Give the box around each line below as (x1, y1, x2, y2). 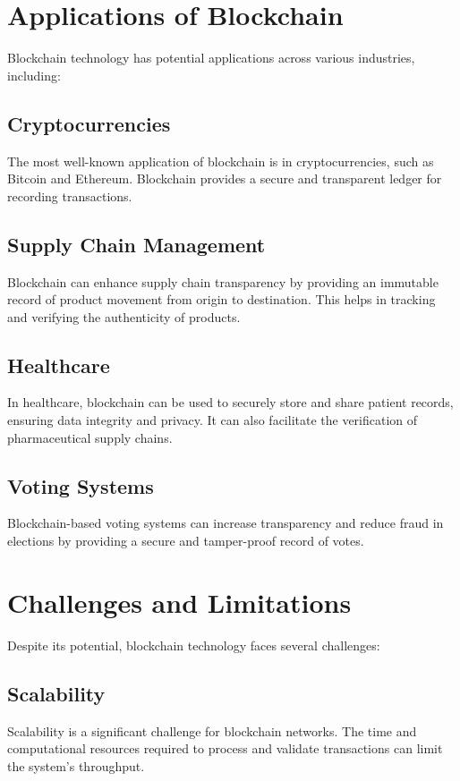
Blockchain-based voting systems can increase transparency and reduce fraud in (7, 514, 444, 532)
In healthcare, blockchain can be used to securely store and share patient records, (7, 393, 454, 412)
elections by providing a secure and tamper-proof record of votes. (7, 531, 364, 550)
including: (7, 65, 61, 84)
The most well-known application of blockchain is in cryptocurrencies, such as (7, 151, 434, 170)
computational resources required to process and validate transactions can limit (7, 739, 443, 758)
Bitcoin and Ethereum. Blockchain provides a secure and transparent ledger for (7, 169, 442, 188)
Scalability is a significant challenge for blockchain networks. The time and (7, 721, 417, 740)
